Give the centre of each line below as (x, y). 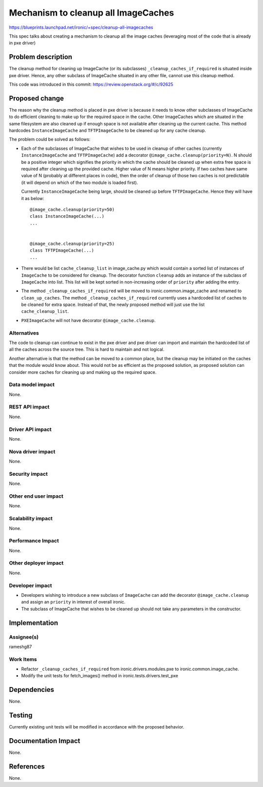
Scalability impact (31, 519)
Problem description (41, 57)
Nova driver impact (32, 451)
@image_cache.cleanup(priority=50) (72, 210)
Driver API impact (30, 429)
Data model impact (32, 384)
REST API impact (29, 407)
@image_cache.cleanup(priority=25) (72, 243)
